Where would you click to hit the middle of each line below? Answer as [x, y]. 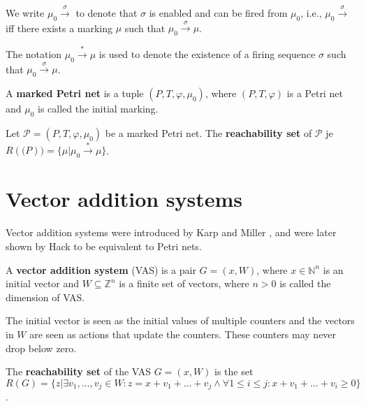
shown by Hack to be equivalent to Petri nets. [104, 246]
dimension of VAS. [45, 297]
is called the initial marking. [98, 109]
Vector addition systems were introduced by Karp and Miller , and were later [171, 232]
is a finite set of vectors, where [184, 283]
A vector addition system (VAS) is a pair [101, 269]
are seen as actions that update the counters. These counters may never [183, 334]
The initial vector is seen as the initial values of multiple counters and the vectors [180, 320]
